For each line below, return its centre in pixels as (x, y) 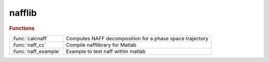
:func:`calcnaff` (30, 38)
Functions (22, 28)
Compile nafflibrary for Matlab (101, 45)
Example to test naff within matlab (106, 51)
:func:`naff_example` (36, 51)
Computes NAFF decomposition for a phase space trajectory (137, 38)
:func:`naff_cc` (29, 45)
